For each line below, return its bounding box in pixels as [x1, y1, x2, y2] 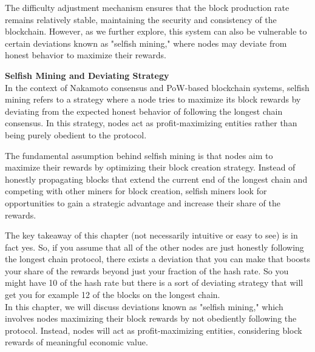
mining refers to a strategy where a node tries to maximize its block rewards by [5, 93, 301, 106]
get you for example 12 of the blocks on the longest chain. [5, 288, 220, 301]
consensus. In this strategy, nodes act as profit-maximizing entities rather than [5, 117, 297, 129]
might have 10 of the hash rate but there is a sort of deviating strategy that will [5, 276, 303, 289]
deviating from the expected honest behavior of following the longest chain [5, 104, 283, 117]
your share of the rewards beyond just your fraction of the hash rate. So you [5, 264, 289, 277]
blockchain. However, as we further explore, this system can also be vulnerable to [5, 25, 307, 38]
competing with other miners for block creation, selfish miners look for [5, 184, 267, 197]
